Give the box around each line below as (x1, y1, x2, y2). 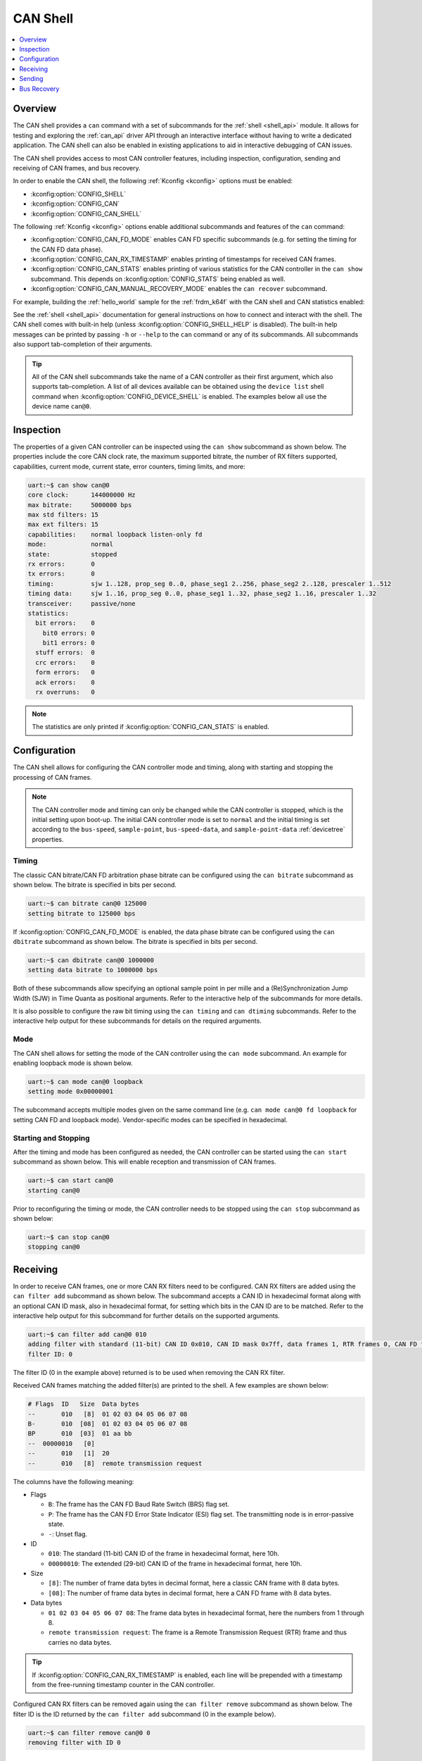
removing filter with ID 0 (27, 1738, 121, 1747)
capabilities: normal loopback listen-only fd (27, 530, 203, 538)
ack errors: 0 (35, 678, 95, 686)
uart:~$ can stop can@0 (27, 1233, 110, 1241)
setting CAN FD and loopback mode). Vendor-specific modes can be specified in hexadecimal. (13, 1115, 288, 1124)
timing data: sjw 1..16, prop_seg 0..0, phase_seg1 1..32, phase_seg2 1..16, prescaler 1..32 (27, 590, 376, 598)
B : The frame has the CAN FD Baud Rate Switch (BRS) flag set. (48, 1500, 230, 1509)
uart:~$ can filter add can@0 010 (27, 1331, 147, 1338)
